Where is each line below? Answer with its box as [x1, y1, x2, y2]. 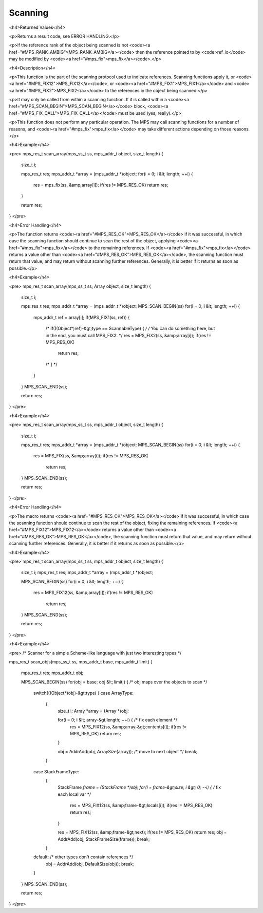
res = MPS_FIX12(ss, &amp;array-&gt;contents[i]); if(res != [70, 723, 187, 730]
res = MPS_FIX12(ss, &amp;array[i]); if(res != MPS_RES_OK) [33, 590, 153, 595]
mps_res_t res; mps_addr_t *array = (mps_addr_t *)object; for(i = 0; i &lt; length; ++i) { [21, 171, 193, 177]
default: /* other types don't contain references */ [33, 854, 133, 860]
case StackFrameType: [33, 768, 79, 774]
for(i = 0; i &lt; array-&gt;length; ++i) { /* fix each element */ [57, 717, 177, 723]
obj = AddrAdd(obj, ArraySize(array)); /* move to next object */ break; [57, 748, 198, 754]
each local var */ [57, 791, 91, 797]
